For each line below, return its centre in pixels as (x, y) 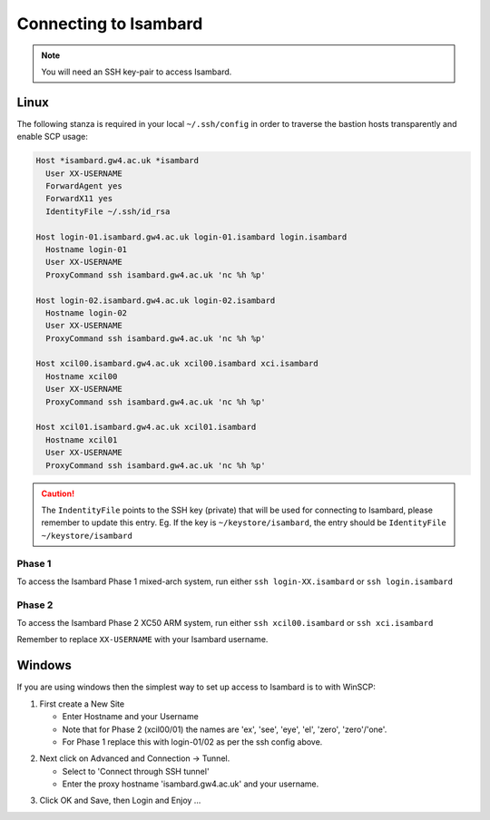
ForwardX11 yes (79, 199)
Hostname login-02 (86, 312)
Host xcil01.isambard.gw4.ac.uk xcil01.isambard (146, 427)
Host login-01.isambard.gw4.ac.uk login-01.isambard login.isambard (191, 237)
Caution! (58, 493)
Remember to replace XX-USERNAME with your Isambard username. (142, 639)
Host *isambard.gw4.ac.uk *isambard (118, 161)
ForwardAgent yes (84, 186)
